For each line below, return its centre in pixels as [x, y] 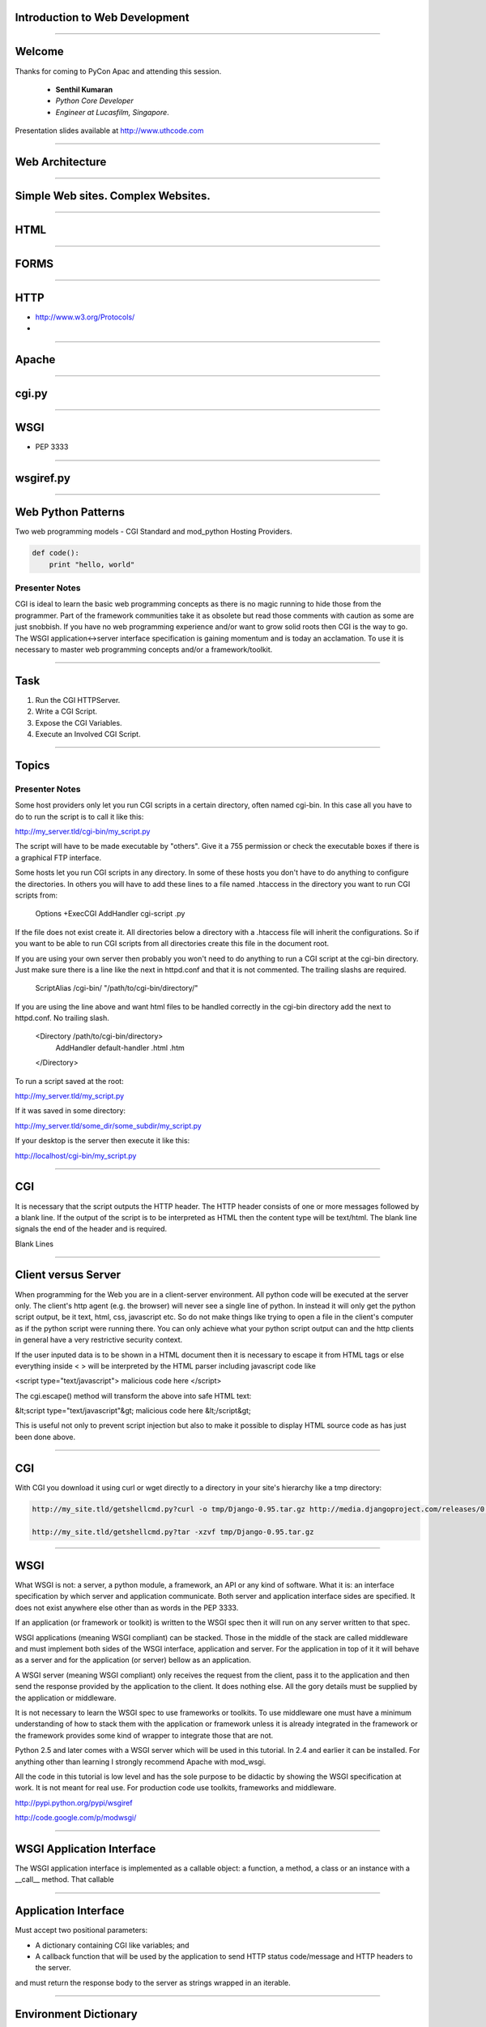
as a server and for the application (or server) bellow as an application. [133, 1660]
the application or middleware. [66, 1698]
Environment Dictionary [76, 2014]
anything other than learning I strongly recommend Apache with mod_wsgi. [141, 1761]
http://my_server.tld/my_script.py [70, 1096]
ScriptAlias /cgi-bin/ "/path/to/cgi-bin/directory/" [117, 988]
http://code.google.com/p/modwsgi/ [76, 1818]
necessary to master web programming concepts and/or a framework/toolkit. [144, 649]
